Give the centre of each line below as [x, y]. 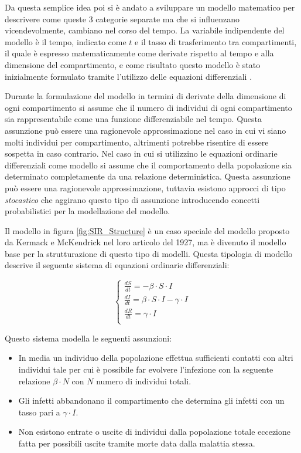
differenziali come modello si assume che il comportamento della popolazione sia [148, 165]
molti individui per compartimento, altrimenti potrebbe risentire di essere [137, 142]
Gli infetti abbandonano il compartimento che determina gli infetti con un [151, 400]
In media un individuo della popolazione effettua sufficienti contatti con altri [156, 358]
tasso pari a [39, 412]
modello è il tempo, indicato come [66, 41]
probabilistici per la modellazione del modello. [88, 211]
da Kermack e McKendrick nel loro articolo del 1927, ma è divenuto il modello [146, 242]
